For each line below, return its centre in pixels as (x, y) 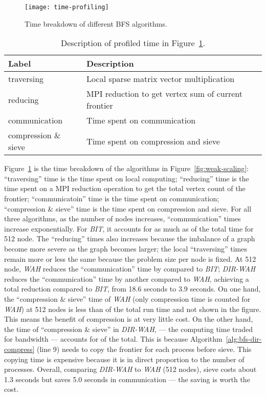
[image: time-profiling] (67, 7)
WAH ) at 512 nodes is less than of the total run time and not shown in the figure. (133, 309)
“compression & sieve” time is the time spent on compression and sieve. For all (128, 208)
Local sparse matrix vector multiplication (161, 79)
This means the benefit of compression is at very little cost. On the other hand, (129, 319)
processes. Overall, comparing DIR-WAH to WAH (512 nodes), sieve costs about (130, 369)
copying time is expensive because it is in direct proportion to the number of (124, 359)
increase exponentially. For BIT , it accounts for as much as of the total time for (129, 228)
